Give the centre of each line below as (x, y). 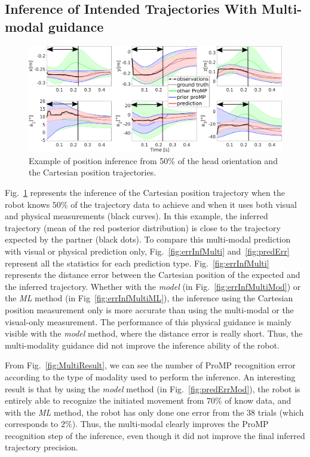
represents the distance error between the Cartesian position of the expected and (153, 275)
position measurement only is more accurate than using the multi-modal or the (149, 309)
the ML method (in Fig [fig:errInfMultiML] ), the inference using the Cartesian (149, 298)
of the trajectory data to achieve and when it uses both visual (184, 204)
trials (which (281, 412)
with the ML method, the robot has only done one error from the (125, 412)
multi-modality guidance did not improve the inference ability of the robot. (142, 345)
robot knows (27, 204)
